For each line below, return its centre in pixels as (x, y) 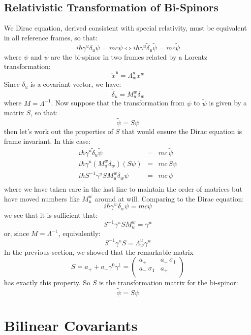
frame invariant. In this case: (47, 141)
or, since (16, 233)
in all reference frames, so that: (51, 37)
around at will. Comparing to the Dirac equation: (169, 198)
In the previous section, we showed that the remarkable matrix (99, 251)
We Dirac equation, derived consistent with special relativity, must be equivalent (125, 28)
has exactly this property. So (47, 283)
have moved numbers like (42, 198)
